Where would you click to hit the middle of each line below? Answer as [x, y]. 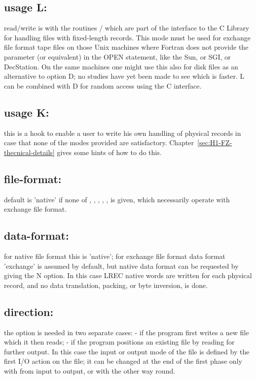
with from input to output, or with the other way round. [90, 370]
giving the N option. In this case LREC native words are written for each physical [128, 275]
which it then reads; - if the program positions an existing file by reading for [119, 342]
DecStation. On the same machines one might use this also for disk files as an [121, 66]
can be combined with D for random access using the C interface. [103, 85]
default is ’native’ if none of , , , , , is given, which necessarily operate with [117, 199]
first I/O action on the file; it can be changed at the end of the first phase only [123, 361]
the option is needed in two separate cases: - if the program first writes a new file [127, 332]
